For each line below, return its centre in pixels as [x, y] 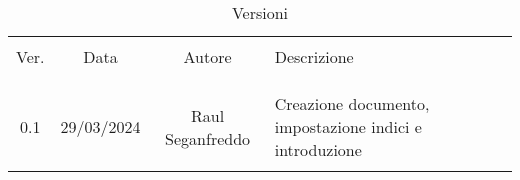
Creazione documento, [352, 103]
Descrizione [314, 56]
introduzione [318, 149]
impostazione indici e [348, 126]
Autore [207, 56]
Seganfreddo [208, 138]
